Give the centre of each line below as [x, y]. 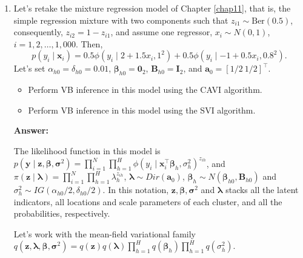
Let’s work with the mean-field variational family [105, 233]
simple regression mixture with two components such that [121, 20]
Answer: [31, 130]
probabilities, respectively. [62, 213]
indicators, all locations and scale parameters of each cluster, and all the [148, 201]
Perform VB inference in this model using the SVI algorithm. [142, 110]
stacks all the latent [262, 190]
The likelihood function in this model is [87, 150]
